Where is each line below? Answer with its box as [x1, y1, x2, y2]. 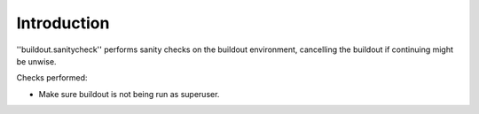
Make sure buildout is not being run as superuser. [38, 88, 220, 99]
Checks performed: [16, 72, 88, 83]
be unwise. [16, 56, 57, 66]
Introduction [16, 13, 110, 33]
